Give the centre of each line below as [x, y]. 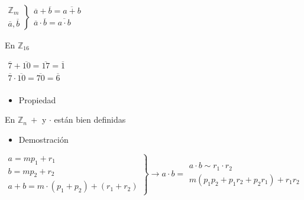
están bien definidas [90, 119]
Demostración [43, 139]
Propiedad [37, 99]
